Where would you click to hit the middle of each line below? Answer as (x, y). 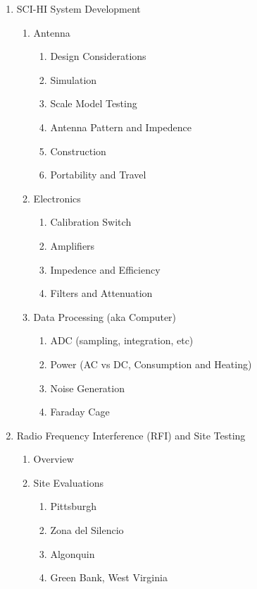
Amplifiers (73, 245)
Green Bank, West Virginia (109, 577)
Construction (78, 151)
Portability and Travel (98, 175)
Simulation (74, 79)
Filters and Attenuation (101, 293)
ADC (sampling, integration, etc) (122, 340)
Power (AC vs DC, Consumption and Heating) (151, 364)
